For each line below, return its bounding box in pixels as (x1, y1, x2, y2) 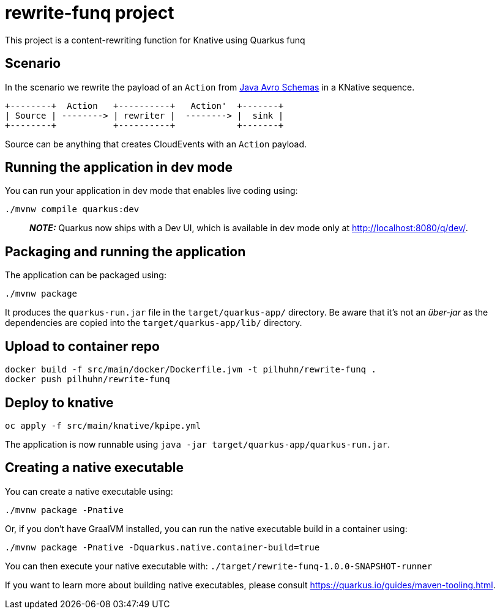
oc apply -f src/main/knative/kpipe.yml (5, 420, 201, 431)
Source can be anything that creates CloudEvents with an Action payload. (5, 138, 307, 149)
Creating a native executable (5, 460, 184, 476)
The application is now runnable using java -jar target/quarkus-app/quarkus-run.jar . (5, 438, 390, 449)
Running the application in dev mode (5, 160, 233, 176)
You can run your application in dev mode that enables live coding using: (5, 185, 298, 196)
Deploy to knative (5, 394, 114, 410)
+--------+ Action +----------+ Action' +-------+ (5, 100, 284, 111)
